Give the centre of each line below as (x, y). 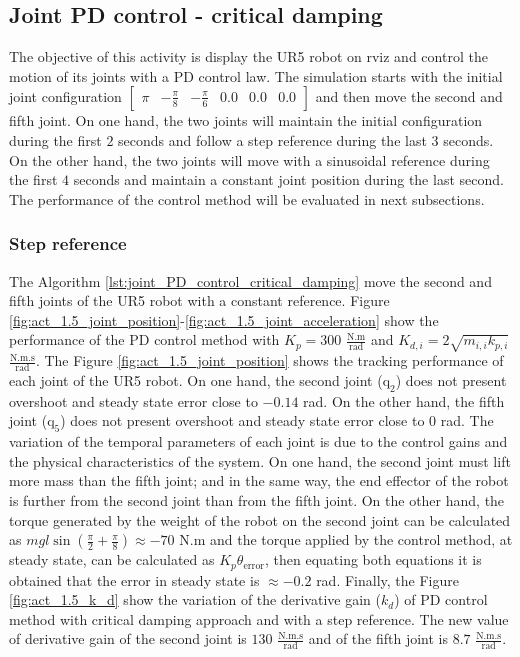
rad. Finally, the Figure (387, 579)
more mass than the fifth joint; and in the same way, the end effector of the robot (259, 480)
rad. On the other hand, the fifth (404, 400)
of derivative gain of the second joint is (128, 638)
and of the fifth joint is (378, 638)
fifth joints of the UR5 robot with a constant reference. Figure (199, 300)
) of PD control (441, 599)
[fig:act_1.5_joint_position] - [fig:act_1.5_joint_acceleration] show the (224, 319)
